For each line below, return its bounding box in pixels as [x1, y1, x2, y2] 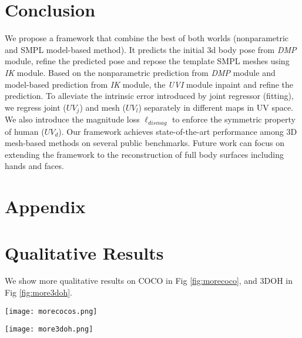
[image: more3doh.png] [5, 325, 93, 334]
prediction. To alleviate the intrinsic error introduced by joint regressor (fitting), [5, 90, 294, 102]
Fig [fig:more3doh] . [5, 286, 73, 299]
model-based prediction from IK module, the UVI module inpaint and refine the [5, 78, 294, 90]
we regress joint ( [5, 101, 66, 113]
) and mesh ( [79, 101, 126, 113]
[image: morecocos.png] [5, 307, 98, 316]
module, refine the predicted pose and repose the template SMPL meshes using [5, 55, 290, 67]
